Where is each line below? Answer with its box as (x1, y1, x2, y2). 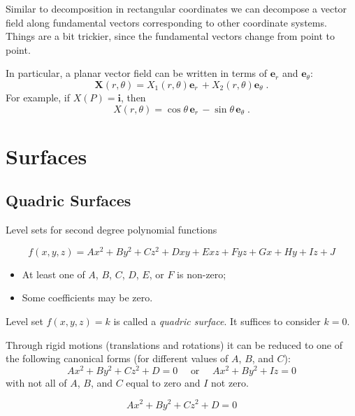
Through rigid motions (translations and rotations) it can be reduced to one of (6, 337, 342, 352)
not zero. (211, 375, 249, 389)
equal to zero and (126, 375, 201, 389)
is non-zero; (177, 266, 226, 281)
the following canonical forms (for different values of (6, 351, 229, 366)
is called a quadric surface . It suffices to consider (113, 314, 321, 328)
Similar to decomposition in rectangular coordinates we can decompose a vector (6, 1, 347, 15)
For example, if (6, 89, 71, 104)
